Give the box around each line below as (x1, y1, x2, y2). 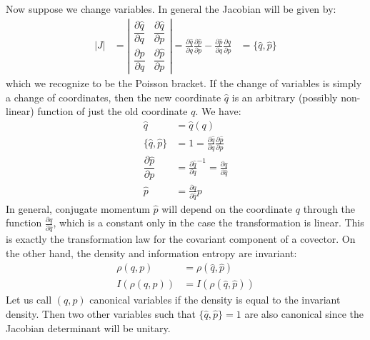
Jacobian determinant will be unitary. (6, 320, 171, 335)
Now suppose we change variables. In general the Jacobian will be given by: (6, 1, 336, 16)
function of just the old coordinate (37, 104, 188, 119)
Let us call (6, 292, 52, 307)
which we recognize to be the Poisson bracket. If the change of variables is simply (6, 76, 362, 91)
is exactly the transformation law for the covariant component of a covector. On (6, 231, 356, 246)
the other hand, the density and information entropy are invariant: (6, 245, 297, 260)
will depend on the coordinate (161, 201, 293, 216)
